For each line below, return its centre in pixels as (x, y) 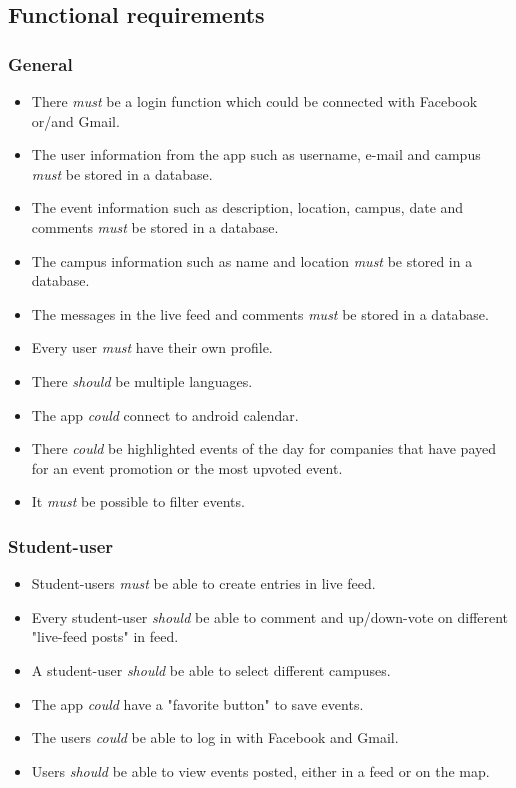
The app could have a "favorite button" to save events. (197, 703)
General (40, 63)
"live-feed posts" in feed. (105, 636)
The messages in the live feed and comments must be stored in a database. (260, 313)
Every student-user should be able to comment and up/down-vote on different (270, 616)
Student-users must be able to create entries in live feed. (203, 583)
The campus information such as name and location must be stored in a (252, 260)
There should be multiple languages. (142, 380)
